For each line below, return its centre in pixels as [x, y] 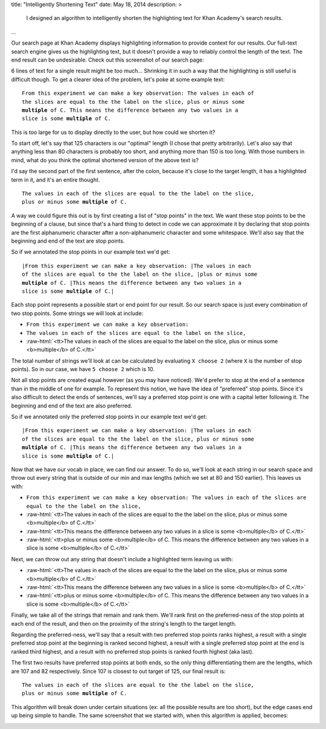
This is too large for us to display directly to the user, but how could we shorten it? [113, 132]
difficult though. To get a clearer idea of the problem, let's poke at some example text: [118, 79]
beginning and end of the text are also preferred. [72, 406]
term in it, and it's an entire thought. [56, 180]
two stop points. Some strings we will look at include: [77, 313]
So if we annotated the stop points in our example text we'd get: [91, 252]
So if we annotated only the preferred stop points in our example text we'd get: [109, 417]
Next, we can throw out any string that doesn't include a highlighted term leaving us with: [122, 559]
